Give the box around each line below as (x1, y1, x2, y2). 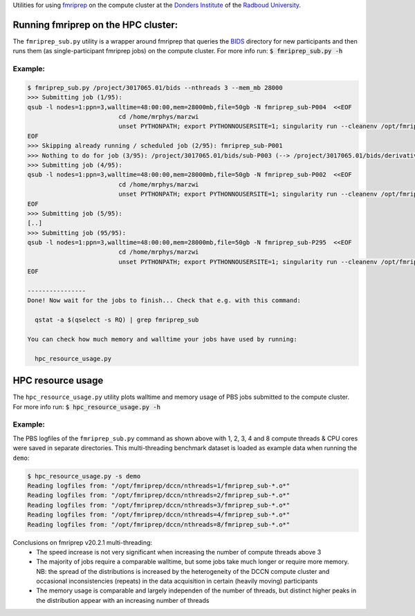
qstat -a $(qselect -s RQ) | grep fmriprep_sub (35, 316, 199, 324)
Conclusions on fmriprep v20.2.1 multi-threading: (12, 538, 152, 546)
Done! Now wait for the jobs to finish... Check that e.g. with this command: (27, 297, 301, 304)
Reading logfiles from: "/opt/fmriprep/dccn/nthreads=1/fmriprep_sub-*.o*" (27, 481, 290, 489)
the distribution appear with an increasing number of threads (36, 596, 210, 604)
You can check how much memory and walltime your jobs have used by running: (27, 335, 297, 343)
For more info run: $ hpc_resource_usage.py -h (12, 402, 160, 411)
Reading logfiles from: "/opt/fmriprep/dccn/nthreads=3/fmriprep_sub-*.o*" (27, 501, 290, 509)
